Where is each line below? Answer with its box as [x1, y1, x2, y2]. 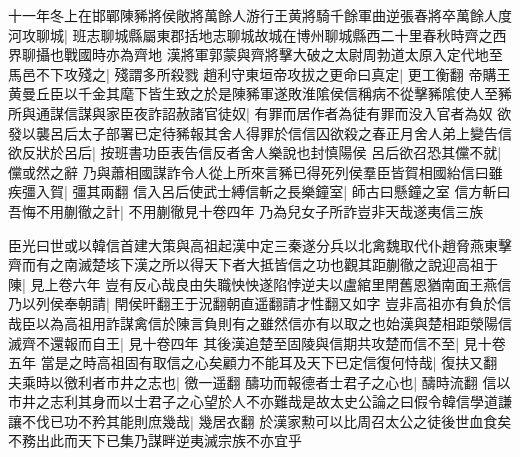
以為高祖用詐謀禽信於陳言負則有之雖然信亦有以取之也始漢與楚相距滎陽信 [35, 312, 512, 333]
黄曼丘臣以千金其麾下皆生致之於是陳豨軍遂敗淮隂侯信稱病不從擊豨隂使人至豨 [8, 83, 512, 104]
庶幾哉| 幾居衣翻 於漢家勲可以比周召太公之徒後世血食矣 [147, 410, 512, 431]
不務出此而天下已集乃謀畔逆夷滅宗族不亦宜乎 [8, 430, 302, 451]
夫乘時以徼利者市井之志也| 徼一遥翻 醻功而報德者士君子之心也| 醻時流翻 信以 [8, 371, 511, 392]
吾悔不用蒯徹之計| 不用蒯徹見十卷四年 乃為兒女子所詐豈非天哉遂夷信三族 [8, 200, 484, 221]
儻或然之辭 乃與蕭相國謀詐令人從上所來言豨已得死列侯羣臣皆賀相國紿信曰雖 [8, 161, 503, 182]
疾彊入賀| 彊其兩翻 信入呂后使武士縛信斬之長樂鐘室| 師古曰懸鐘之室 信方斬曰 [8, 181, 511, 202]
